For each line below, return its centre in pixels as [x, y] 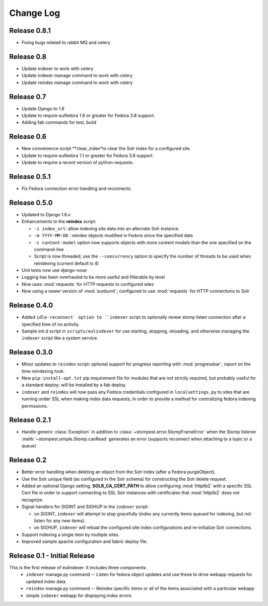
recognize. [33, 500]
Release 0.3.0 [31, 352]
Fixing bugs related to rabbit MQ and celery [66, 43]
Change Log [35, 13]
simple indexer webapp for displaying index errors [79, 595]
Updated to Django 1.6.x [46, 214]
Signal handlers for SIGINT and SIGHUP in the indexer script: [85, 507]
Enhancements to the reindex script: [59, 222]
